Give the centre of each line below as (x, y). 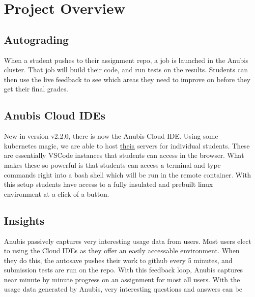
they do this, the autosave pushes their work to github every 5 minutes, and (118, 260)
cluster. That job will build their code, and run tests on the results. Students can (126, 70)
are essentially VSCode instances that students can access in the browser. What (124, 155)
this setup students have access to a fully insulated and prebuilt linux (109, 184)
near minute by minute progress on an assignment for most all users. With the (122, 279)
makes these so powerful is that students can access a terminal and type (112, 164)
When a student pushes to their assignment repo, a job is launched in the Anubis (126, 60)
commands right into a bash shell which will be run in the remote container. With (127, 174)
